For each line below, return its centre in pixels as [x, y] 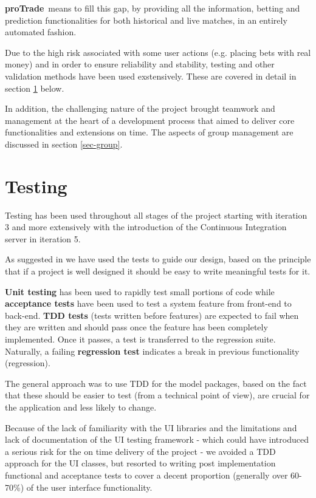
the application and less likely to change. [81, 407]
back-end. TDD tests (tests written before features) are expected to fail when [152, 315]
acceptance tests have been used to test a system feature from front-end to [148, 303]
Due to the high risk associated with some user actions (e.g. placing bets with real [158, 52]
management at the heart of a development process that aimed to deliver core [150, 120]
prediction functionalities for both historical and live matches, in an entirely [146, 20]
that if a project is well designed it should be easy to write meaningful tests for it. [158, 271]
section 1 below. [35, 88]
